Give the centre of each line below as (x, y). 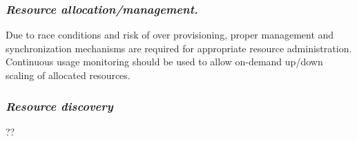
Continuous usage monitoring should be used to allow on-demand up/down (164, 62)
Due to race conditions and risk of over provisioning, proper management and (170, 35)
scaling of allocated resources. (68, 75)
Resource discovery (59, 106)
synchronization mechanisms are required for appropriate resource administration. (179, 48)
